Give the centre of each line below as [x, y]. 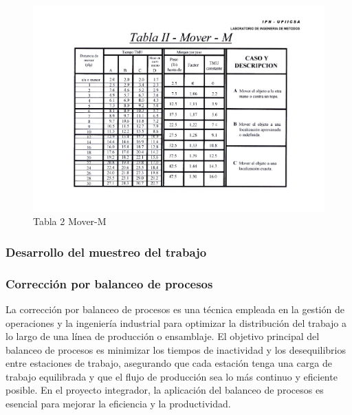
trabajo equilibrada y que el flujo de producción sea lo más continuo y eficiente [172, 376]
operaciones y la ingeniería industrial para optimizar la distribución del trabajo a [176, 322]
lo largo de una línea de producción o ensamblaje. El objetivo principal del [163, 336]
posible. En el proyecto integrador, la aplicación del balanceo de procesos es [165, 390]
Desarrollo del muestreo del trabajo [106, 252]
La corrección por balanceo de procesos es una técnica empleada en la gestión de [175, 309]
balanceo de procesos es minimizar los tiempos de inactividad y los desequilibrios [176, 349]
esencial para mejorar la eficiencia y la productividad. [118, 404]
